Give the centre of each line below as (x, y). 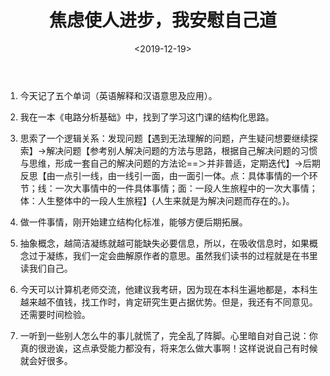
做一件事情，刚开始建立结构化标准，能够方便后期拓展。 (133, 222)
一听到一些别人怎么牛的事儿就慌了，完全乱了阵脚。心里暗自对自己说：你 (168, 335)
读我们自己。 (46, 268)
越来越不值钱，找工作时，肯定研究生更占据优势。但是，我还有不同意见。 (168, 302)
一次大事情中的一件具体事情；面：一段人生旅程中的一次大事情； (186, 188)
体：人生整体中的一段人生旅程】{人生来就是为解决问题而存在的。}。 (157, 200)
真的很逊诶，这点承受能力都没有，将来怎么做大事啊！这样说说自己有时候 (168, 348)
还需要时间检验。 (55, 314)
